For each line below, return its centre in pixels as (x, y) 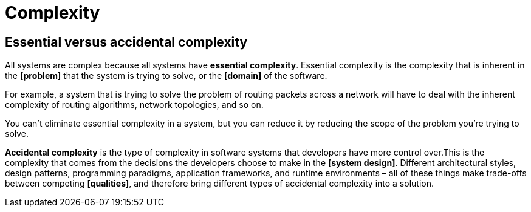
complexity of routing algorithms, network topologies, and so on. (134, 105)
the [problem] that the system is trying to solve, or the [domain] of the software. (166, 76)
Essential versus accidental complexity (126, 42)
